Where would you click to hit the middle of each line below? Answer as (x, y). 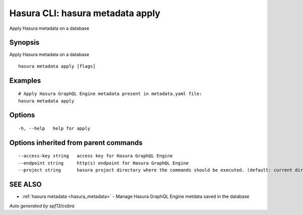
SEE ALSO (26, 184)
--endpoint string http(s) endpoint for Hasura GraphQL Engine (104, 163)
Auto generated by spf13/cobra (42, 206)
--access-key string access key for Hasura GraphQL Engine (95, 156)
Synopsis (24, 43)
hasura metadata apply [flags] (57, 66)
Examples (25, 80)
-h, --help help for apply (54, 128)
